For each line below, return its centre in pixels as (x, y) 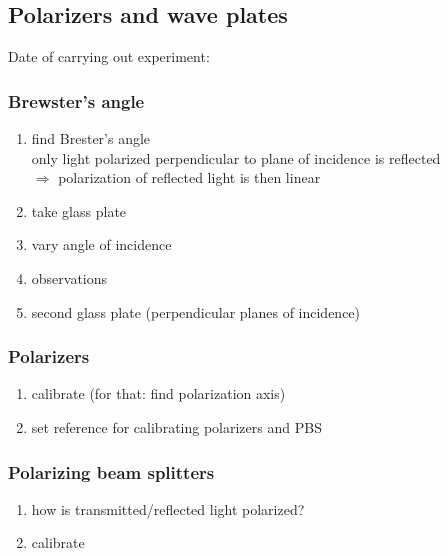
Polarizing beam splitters (111, 471)
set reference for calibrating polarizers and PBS (176, 426)
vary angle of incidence (101, 244)
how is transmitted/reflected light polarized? (168, 508)
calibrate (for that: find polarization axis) (158, 393)
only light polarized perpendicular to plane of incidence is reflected (236, 157)
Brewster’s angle (76, 100)
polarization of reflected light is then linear (189, 177)
